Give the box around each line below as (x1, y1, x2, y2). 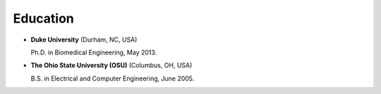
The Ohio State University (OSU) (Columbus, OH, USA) (30, 61, 193, 70)
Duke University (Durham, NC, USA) (30, 35, 138, 44)
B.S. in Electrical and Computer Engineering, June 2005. (30, 74, 195, 83)
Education (13, 11, 74, 26)
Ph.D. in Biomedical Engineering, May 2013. (30, 48, 157, 57)
